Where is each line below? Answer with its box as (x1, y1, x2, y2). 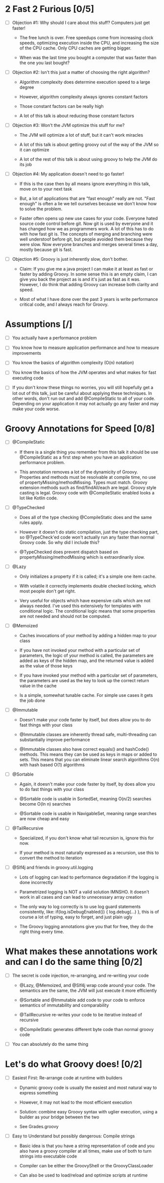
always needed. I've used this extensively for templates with (19, 603, 141, 609)
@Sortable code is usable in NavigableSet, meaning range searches (19, 810, 157, 816)
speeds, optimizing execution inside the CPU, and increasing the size (19, 40, 159, 46)
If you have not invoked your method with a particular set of (19, 647, 141, 653)
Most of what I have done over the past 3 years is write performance (19, 296, 158, 302)
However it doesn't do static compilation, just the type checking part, (19, 529, 159, 535)
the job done (19, 697, 46, 703)
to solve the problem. (19, 206, 63, 212)
